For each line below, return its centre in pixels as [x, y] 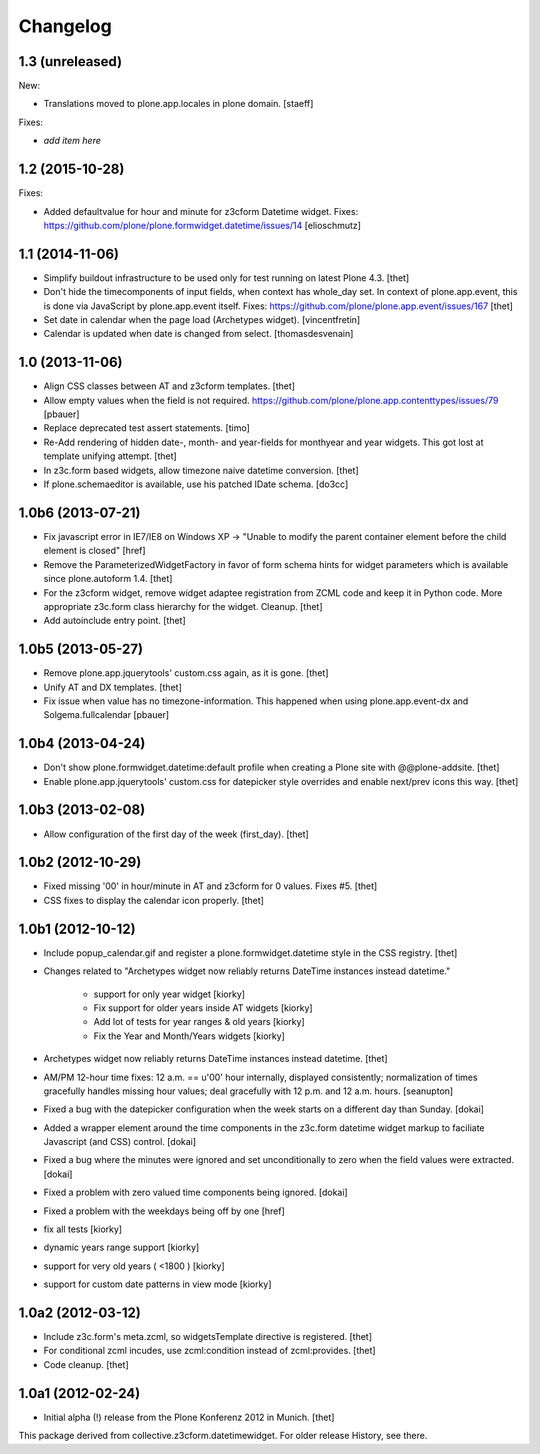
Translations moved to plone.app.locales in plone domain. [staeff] [178, 104]
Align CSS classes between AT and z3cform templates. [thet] [169, 386]
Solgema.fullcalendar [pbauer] [106, 715]
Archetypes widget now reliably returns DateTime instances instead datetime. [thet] [216, 1059]
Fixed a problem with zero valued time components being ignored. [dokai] [196, 1192]
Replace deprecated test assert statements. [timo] [146, 428]
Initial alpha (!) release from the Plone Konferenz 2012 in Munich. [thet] [189, 1417]
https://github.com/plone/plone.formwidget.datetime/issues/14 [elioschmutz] [202, 225]
